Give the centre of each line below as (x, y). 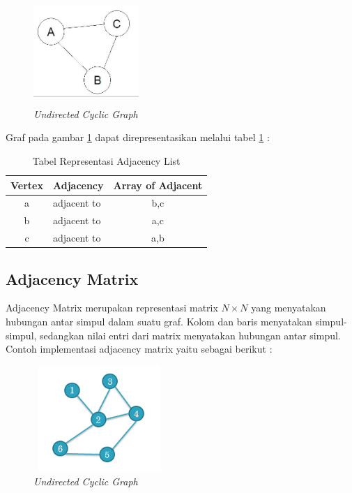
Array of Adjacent (158, 185)
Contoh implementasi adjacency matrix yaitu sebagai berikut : (139, 349)
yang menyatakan (289, 308)
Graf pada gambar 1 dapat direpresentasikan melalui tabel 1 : (138, 137)
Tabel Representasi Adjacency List (106, 160)
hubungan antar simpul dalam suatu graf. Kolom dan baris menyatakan (159, 321)
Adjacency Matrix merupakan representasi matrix (112, 308)
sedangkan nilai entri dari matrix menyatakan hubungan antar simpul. (190, 335)
